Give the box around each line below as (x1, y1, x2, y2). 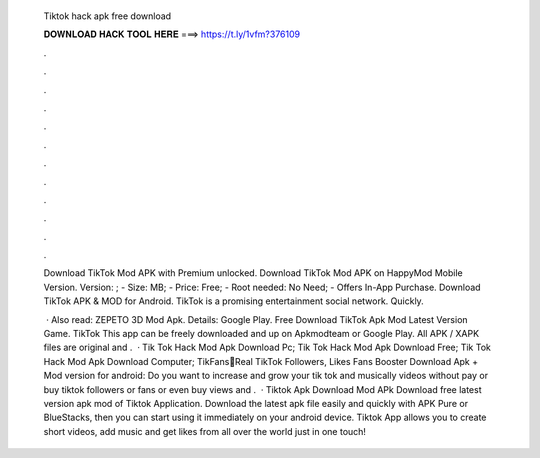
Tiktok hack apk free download (43, 10, 172, 22)
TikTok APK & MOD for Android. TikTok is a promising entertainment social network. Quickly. (43, 295, 424, 307)
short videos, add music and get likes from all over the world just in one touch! (43, 425, 367, 437)
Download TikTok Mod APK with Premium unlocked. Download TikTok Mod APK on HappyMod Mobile (43, 267, 464, 279)
